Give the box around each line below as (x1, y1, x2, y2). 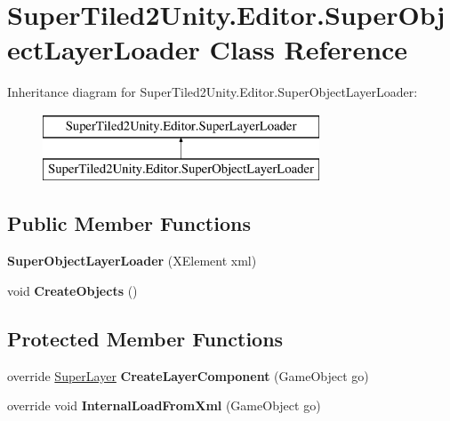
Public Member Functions (7, 210, 251, 237)
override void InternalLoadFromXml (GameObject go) (7, 396, 321, 415)
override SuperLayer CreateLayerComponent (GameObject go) (7, 366, 369, 385)
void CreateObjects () (7, 281, 138, 299)
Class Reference (209, 31, 408, 68)
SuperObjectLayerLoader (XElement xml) (7, 251, 257, 270)
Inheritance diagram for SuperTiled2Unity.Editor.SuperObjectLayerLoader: (7, 83, 418, 101)
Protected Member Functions (7, 324, 284, 352)
